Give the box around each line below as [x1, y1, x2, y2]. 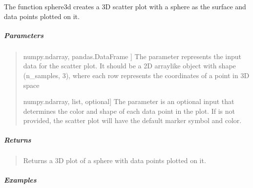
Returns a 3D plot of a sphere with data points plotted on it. [23, 155, 206, 166]
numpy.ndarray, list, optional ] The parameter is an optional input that [23, 96, 234, 106]
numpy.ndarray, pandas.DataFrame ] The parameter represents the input [23, 51, 242, 61]
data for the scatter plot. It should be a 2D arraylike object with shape [23, 61, 236, 71]
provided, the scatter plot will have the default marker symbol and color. [23, 115, 242, 125]
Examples [4, 174, 37, 185]
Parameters [4, 30, 44, 40]
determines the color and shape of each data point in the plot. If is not [23, 105, 235, 116]
